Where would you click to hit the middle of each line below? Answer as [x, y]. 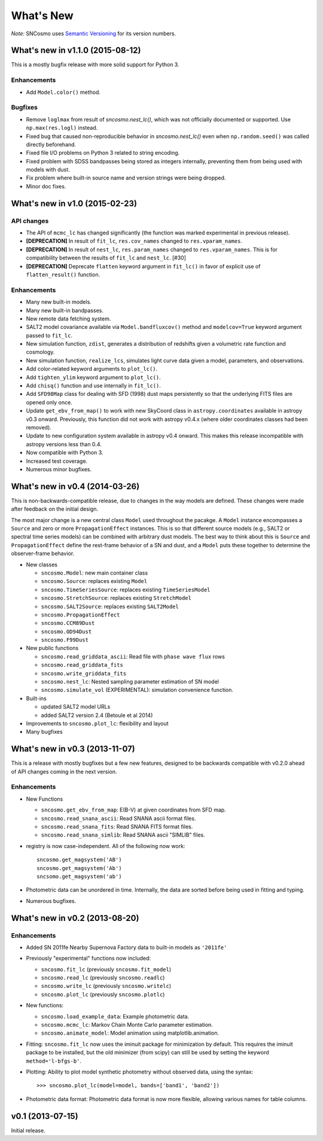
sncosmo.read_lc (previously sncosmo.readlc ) [103, 978]
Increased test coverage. [57, 461]
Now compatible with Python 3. [65, 453]
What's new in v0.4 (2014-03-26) [75, 486]
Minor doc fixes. [46, 186]
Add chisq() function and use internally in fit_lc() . [94, 386]
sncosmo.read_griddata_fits [82, 665]
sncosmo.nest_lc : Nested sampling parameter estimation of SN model [130, 682]
